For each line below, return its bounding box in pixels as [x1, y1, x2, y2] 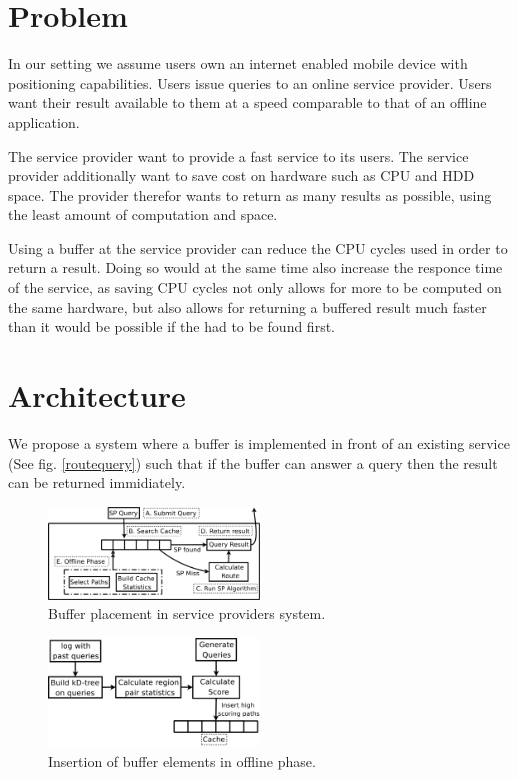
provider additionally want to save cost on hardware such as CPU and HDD [8, 165, 475, 186]
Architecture [8, 375, 186, 416]
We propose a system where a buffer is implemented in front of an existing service [8, 432, 510, 453]
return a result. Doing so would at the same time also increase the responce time [8, 257, 503, 278]
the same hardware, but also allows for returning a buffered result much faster [8, 296, 487, 317]
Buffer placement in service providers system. [48, 603, 326, 624]
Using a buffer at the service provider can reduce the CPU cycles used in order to [8, 237, 508, 258]
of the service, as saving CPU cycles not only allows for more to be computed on [8, 277, 502, 298]
